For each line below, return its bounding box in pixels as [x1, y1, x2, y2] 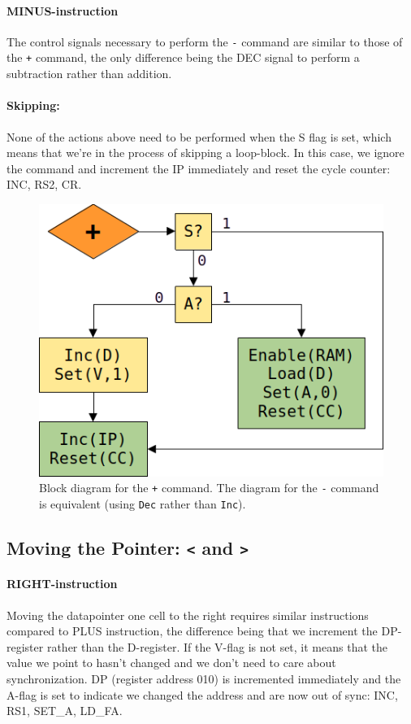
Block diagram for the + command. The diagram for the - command [39, 479, 379, 496]
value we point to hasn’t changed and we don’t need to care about [6, 654, 336, 671]
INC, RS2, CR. [6, 176, 82, 193]
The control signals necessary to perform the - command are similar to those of [6, 33, 403, 50]
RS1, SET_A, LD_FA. [6, 702, 123, 719]
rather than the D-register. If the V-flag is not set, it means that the [46, 638, 387, 655]
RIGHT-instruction [6, 575, 118, 592]
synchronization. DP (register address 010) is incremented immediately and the [6, 670, 401, 687]
